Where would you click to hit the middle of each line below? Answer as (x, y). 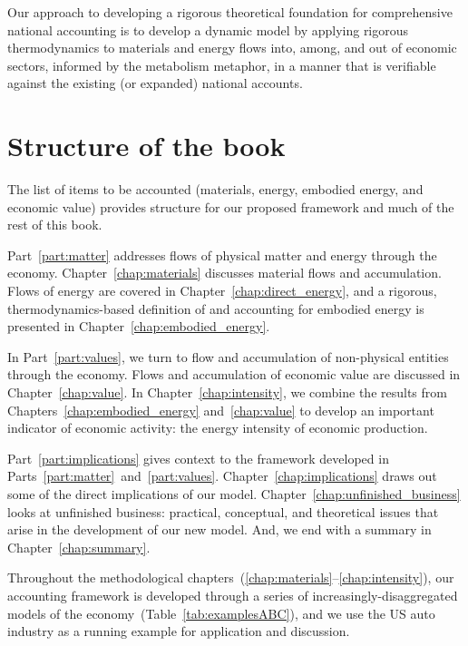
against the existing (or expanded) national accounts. (155, 83)
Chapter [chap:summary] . (79, 547)
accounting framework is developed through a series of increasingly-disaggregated (233, 595)
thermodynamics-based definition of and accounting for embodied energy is (216, 308)
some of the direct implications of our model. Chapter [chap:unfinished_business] (234, 494)
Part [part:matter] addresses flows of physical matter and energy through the (222, 254)
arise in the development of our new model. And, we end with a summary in (219, 529)
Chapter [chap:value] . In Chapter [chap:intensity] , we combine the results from (227, 392)
